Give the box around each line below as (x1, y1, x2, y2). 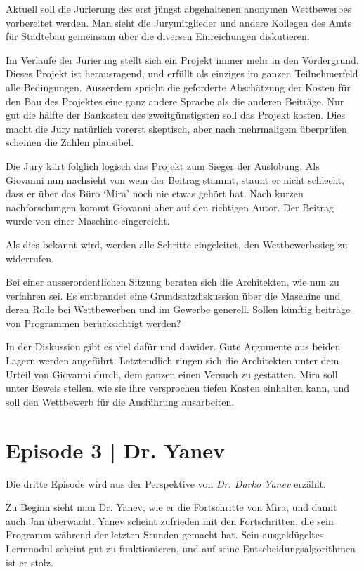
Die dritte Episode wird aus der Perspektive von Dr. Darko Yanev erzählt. (6, 476, 326, 491)
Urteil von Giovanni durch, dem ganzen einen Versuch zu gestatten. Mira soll (6, 366, 338, 381)
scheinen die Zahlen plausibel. (6, 135, 134, 149)
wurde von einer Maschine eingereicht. (6, 213, 170, 228)
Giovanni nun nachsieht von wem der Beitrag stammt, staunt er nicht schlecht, (6, 172, 345, 187)
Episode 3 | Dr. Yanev (6, 435, 226, 464)
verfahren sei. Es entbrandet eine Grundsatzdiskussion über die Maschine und (6, 288, 341, 302)
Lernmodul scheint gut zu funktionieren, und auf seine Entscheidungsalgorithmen (6, 540, 356, 555)
